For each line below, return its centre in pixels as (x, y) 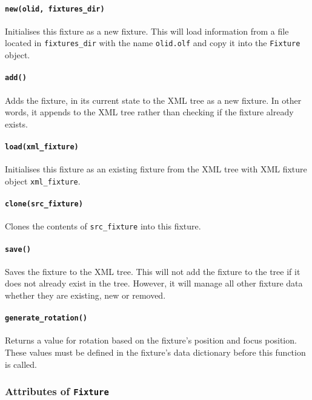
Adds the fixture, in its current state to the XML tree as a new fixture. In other (153, 100)
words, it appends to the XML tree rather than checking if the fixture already (149, 112)
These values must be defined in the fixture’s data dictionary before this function (155, 352)
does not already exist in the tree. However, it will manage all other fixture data (154, 283)
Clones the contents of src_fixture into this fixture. (103, 226)
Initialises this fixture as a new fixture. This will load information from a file (147, 31)
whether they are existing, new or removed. (85, 295)
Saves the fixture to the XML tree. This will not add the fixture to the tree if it (153, 271)
